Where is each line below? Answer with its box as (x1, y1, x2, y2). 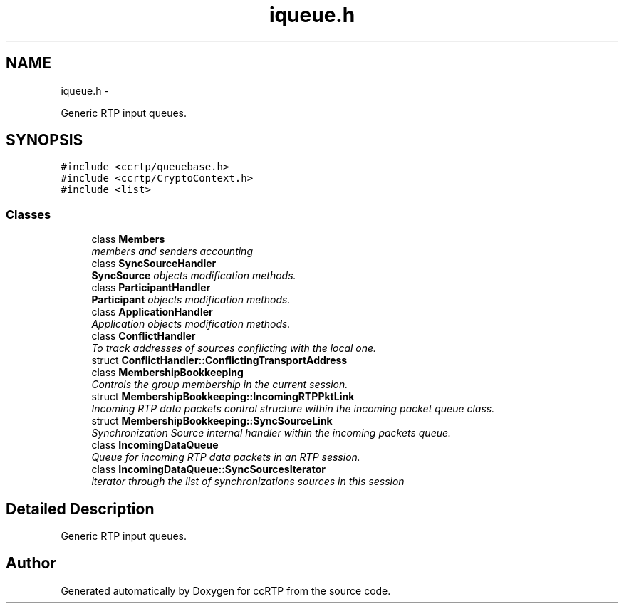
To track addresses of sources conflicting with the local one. (91, 342, 377, 355)
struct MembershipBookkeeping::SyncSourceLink (91, 415, 333, 427)
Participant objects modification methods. (91, 293, 291, 306)
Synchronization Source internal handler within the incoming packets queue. (91, 427, 452, 439)
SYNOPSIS (6, 131, 83, 150)
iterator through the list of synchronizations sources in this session (91, 475, 405, 488)
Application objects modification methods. (91, 318, 291, 330)
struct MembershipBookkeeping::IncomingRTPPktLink (91, 390, 355, 403)
